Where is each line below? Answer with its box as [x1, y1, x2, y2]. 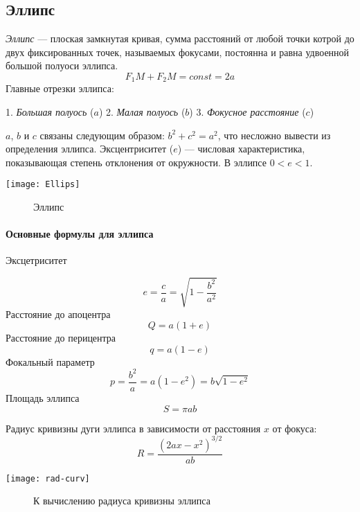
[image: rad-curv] [6, 473, 90, 484]
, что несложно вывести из [217, 127, 331, 142]
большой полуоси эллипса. [6, 58, 118, 73]
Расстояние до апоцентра [6, 306, 111, 321]
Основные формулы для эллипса [6, 227, 154, 241]
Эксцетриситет [6, 253, 67, 267]
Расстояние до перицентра [6, 330, 116, 345]
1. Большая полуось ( [6, 105, 94, 119]
